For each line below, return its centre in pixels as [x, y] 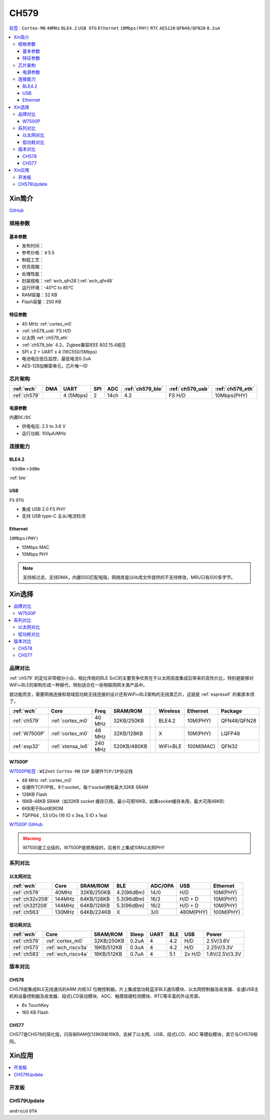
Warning [32, 838]
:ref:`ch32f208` [30, 906]
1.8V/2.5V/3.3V [224, 954]
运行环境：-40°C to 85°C [48, 288]
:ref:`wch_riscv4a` [67, 954]
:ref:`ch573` [26, 947]
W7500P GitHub [26, 824]
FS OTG [17, 500]
